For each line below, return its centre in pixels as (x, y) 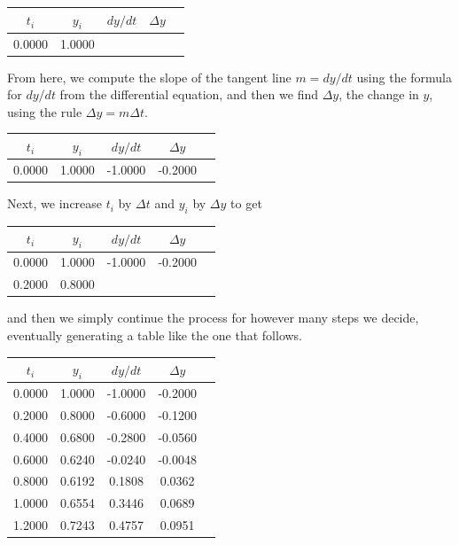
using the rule (45, 111)
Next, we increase (55, 203)
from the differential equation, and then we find (189, 94)
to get (246, 203)
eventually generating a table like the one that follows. (155, 335)
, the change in (379, 94)
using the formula (405, 77)
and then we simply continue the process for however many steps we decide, (213, 318)
